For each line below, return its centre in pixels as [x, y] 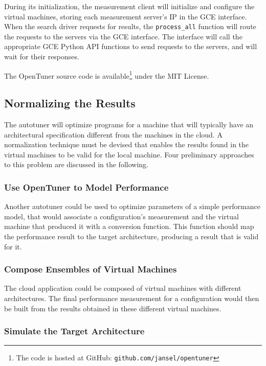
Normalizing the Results [70, 103]
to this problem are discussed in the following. [76, 164]
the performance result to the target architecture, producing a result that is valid [131, 236]
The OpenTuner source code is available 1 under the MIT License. [107, 75]
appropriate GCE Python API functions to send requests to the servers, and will [131, 46]
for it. [13, 246]
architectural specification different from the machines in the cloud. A [113, 134]
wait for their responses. [42, 56]
